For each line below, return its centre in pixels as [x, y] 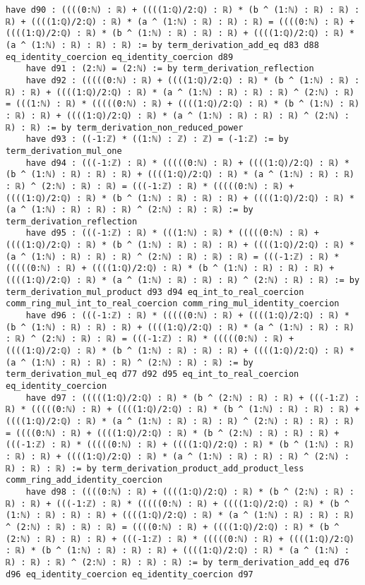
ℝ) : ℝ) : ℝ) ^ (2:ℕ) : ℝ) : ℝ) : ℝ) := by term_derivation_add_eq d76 [178, 562]
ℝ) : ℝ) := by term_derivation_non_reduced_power [125, 127]
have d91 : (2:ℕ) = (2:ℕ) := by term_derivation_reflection [170, 69]
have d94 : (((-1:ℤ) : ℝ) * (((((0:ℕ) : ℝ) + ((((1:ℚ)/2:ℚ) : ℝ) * [187, 163]
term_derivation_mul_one [64, 151]
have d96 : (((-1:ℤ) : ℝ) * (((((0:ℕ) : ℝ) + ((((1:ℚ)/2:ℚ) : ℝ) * [187, 316]
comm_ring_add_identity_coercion [84, 480]
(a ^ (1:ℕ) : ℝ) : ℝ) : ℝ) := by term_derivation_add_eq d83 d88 [162, 45]
